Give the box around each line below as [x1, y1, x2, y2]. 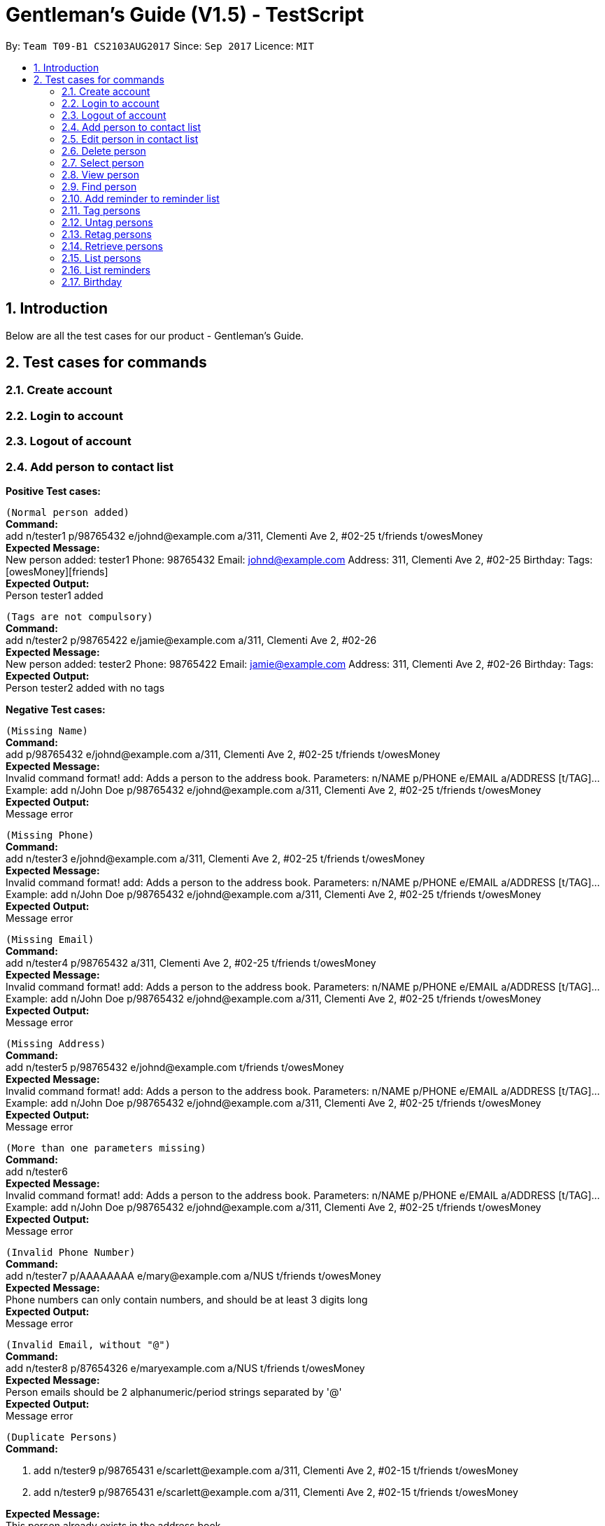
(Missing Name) [6, 724, 89, 736]
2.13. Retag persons [62, 227, 152, 240]
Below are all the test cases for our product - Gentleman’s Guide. [6, 329, 304, 342]
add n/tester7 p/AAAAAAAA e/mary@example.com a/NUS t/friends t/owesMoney [6, 1269, 381, 1282]
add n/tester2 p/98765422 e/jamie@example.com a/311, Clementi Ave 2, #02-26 [6, 633, 377, 646]
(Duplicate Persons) [6, 1431, 118, 1443]
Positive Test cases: [6, 484, 101, 497]
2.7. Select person [62, 156, 144, 169]
